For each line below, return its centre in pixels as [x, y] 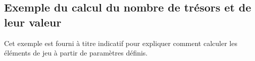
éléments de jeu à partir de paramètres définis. [76, 53]
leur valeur [33, 22]
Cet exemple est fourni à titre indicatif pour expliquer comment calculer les [121, 43]
